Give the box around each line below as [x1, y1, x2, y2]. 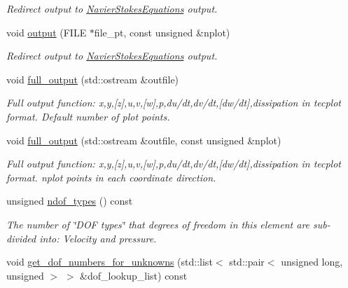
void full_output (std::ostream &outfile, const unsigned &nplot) [6, 132, 281, 147]
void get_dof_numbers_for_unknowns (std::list [6, 254, 213, 269]
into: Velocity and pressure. [39, 231, 157, 245]
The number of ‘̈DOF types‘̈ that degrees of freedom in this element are [6, 217, 310, 231]
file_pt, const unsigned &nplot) [94, 25, 230, 39]
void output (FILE [6, 25, 87, 39]
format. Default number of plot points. [6, 109, 170, 123]
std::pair [229, 254, 265, 269]
